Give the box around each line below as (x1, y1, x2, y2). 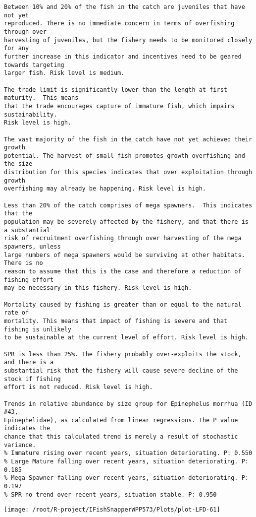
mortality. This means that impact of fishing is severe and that (4, 317, 228, 324)
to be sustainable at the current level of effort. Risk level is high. (4, 334, 249, 341)
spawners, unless (4, 243, 61, 251)
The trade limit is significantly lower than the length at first (4, 86, 228, 93)
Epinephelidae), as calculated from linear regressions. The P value (4, 416, 238, 424)
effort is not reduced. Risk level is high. (4, 384, 153, 391)
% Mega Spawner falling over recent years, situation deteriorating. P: (4, 474, 249, 482)
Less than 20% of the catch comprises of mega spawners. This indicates (4, 201, 253, 209)
